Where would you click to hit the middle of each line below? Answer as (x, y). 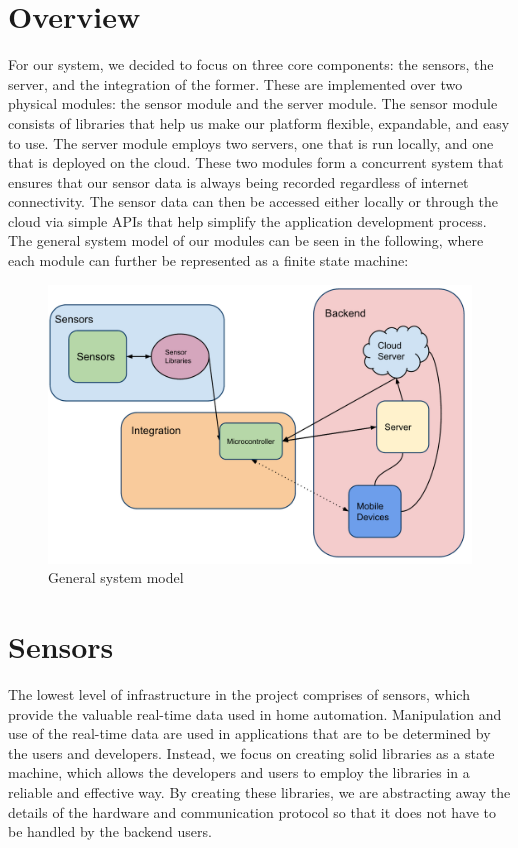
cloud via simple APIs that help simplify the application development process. (247, 220)
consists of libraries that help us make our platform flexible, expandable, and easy (259, 122)
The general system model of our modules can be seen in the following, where (246, 240)
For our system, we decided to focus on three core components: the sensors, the (251, 64)
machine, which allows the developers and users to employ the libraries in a (239, 772)
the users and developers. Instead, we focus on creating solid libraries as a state (251, 752)
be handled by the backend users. (110, 831)
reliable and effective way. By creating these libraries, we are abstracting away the (259, 792)
